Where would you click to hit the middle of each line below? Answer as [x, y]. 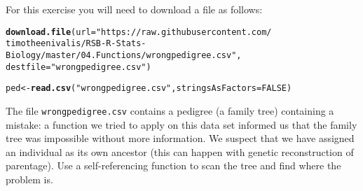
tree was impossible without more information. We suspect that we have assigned [180, 138]
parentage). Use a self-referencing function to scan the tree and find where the [173, 165]
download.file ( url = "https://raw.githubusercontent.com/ [139, 32]
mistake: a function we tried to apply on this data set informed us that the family [181, 124]
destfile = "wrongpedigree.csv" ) [78, 67]
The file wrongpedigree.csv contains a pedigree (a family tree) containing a [170, 110]
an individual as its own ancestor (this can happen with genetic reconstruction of [180, 151]
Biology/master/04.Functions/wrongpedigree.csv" [121, 55]
